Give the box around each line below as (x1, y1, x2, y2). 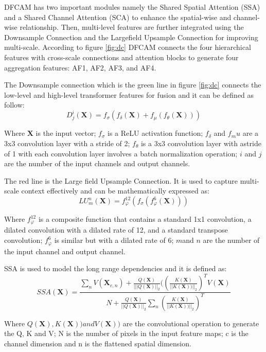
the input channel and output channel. (4, 245, 126, 256)
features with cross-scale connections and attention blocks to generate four (4, 51, 239, 62)
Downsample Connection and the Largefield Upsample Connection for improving (4, 31, 258, 42)
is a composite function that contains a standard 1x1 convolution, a (38, 214, 252, 224)
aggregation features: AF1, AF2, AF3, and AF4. (4, 62, 156, 73)
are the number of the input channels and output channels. (4, 158, 190, 169)
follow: (4, 99, 25, 110)
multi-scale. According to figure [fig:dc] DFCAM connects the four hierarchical (4, 42, 251, 52)
